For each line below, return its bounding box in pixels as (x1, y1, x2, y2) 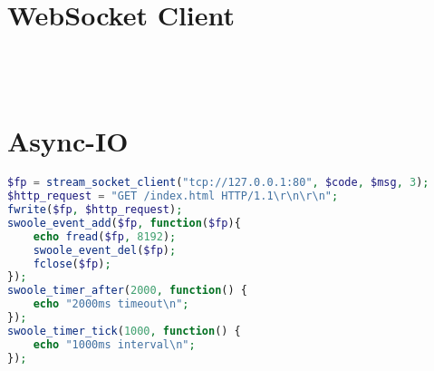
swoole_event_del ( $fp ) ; (33, 243, 177, 257)
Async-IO (7, 122, 129, 160)
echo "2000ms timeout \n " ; (33, 298, 189, 311)
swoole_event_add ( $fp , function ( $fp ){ (7, 216, 241, 229)
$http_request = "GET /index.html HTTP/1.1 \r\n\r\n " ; (7, 190, 339, 203)
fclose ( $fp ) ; (33, 257, 111, 270)
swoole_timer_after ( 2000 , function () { (7, 284, 247, 298)
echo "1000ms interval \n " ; (33, 337, 196, 351)
